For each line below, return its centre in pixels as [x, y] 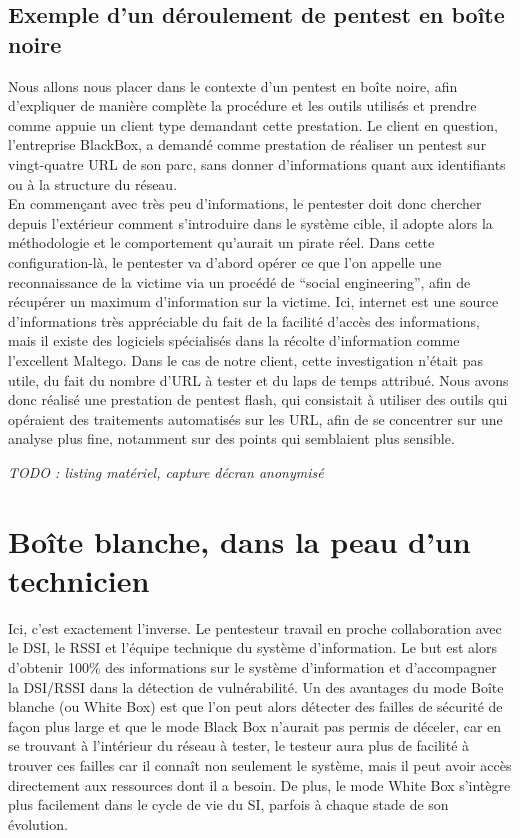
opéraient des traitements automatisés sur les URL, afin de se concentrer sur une [255, 418]
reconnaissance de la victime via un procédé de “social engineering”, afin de [239, 281]
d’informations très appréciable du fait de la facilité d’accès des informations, [244, 320]
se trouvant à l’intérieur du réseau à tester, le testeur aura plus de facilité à [239, 745]
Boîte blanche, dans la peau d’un [239, 540]
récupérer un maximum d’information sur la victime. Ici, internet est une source [253, 301]
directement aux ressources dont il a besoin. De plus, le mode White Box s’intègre [259, 784]
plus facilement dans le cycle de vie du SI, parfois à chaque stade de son [228, 804]
